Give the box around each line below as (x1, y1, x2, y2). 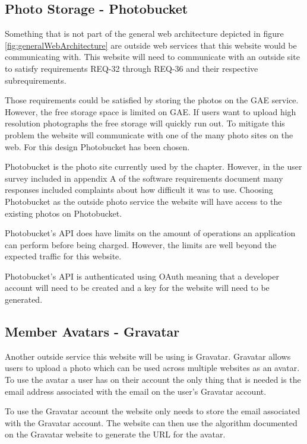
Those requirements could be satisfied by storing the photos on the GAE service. (5, 94, 299, 106)
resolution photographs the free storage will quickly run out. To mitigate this (5, 117, 285, 129)
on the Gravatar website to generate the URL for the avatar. (5, 428, 226, 440)
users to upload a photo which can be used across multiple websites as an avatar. (5, 361, 300, 374)
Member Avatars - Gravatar (5, 322, 180, 341)
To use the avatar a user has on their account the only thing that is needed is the (5, 373, 301, 386)
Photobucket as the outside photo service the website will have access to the (5, 195, 282, 207)
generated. (5, 293, 43, 306)
